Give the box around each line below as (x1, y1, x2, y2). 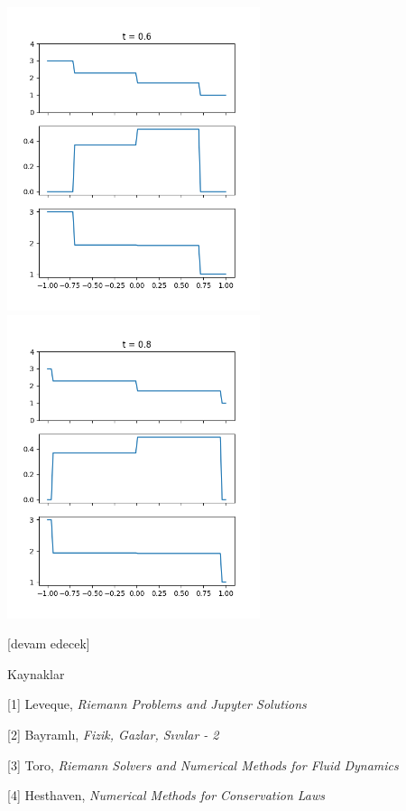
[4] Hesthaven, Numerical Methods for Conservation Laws (7, 786, 326, 805)
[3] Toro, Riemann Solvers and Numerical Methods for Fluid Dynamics (7, 755, 399, 774)
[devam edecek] (7, 634, 90, 653)
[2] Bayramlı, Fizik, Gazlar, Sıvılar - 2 (7, 724, 219, 743)
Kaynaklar (7, 664, 65, 683)
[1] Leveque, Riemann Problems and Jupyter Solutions (7, 694, 307, 713)
